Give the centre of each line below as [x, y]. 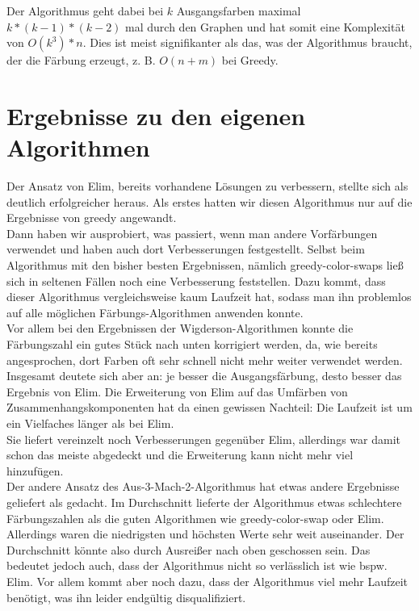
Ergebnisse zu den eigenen [156, 115]
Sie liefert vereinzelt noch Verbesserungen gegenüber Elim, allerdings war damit [203, 439]
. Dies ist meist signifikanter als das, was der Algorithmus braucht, [247, 42]
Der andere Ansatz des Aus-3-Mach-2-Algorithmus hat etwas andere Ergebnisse [203, 486]
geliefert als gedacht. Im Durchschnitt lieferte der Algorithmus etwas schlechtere [204, 502]
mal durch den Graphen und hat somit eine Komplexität [265, 26]
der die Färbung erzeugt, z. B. [81, 60]
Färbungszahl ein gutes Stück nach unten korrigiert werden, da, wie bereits [192, 344]
